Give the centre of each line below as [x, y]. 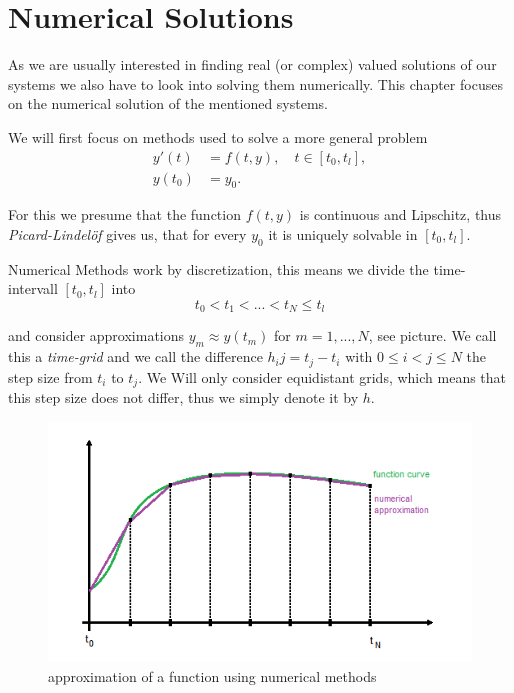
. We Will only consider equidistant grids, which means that [322, 376]
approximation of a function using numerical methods [212, 675]
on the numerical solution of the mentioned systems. [168, 103]
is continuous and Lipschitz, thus [400, 214]
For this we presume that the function [124, 214]
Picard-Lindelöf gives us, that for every [127, 233]
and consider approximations [96, 335]
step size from [50, 376]
